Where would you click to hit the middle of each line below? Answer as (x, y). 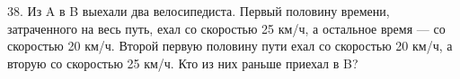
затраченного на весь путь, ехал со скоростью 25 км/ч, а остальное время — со (226, 28)
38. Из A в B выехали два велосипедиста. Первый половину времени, (199, 11)
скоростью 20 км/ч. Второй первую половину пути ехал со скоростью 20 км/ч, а (230, 46)
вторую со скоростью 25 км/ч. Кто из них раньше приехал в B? (183, 63)
